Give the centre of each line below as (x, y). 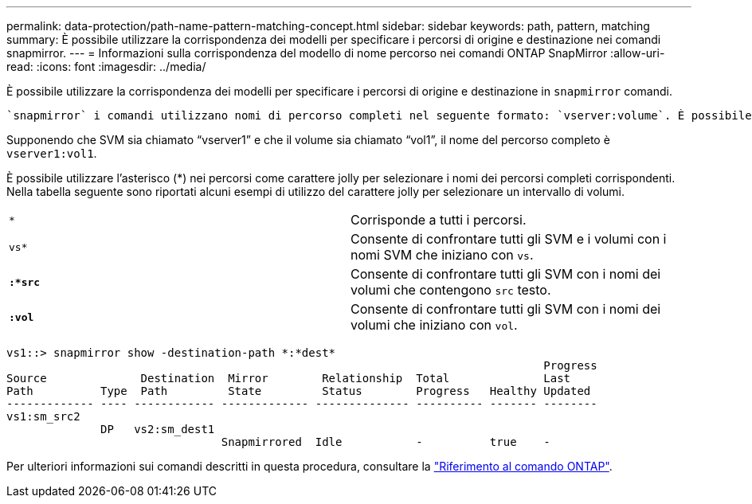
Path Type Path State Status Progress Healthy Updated (299, 391)
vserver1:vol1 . (52, 153)
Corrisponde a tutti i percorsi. (439, 220)
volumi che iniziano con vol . (434, 325)
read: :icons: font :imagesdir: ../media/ (106, 66)
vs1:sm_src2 (43, 416)
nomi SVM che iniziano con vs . (442, 255)
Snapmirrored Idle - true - (386, 442)
